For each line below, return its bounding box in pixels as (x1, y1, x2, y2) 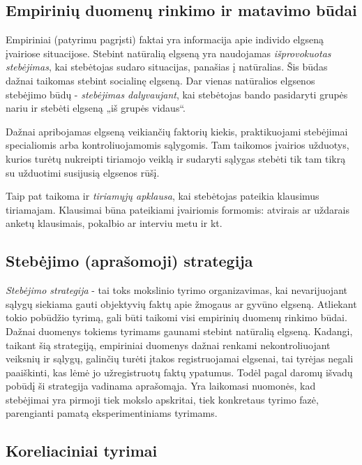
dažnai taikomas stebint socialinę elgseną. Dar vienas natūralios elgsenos (6, 73, 315, 87)
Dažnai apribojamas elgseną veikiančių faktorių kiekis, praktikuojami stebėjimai (6, 124, 348, 138)
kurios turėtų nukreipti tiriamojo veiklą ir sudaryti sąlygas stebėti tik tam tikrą (6, 151, 346, 165)
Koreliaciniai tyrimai (6, 440, 158, 462)
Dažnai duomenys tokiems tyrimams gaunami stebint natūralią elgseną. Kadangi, (6, 323, 353, 338)
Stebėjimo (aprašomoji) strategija (6, 250, 253, 272)
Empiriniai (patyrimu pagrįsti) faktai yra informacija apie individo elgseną (6, 32, 324, 47)
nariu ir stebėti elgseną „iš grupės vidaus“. (6, 101, 186, 115)
